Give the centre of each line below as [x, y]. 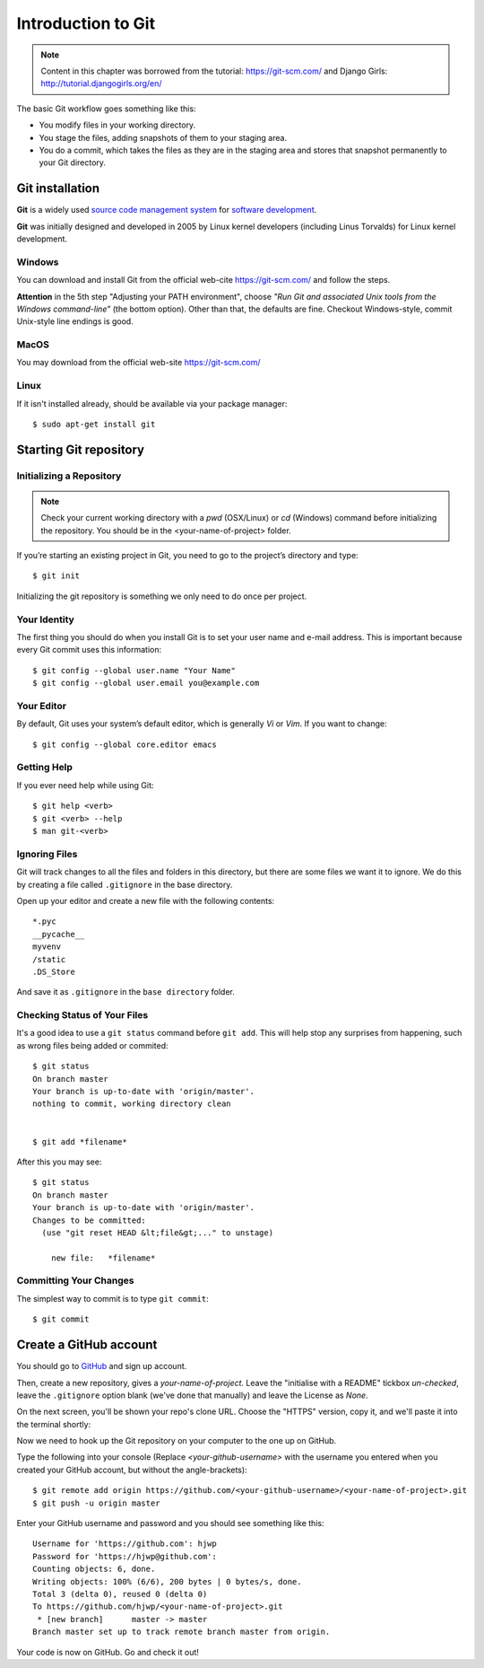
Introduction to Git [86, 23]
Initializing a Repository [69, 476]
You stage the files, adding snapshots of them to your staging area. [163, 137]
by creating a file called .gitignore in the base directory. [125, 884]
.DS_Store [54, 971]
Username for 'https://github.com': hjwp [125, 1544]
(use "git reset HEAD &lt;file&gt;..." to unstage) [157, 1233]
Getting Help [45, 768]
